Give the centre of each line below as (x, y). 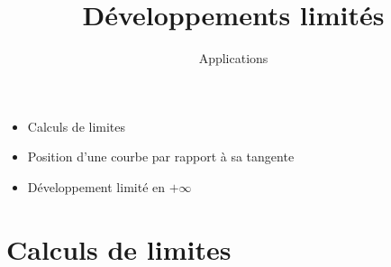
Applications (233, 58)
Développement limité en (96, 186)
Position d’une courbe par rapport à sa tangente (161, 157)
